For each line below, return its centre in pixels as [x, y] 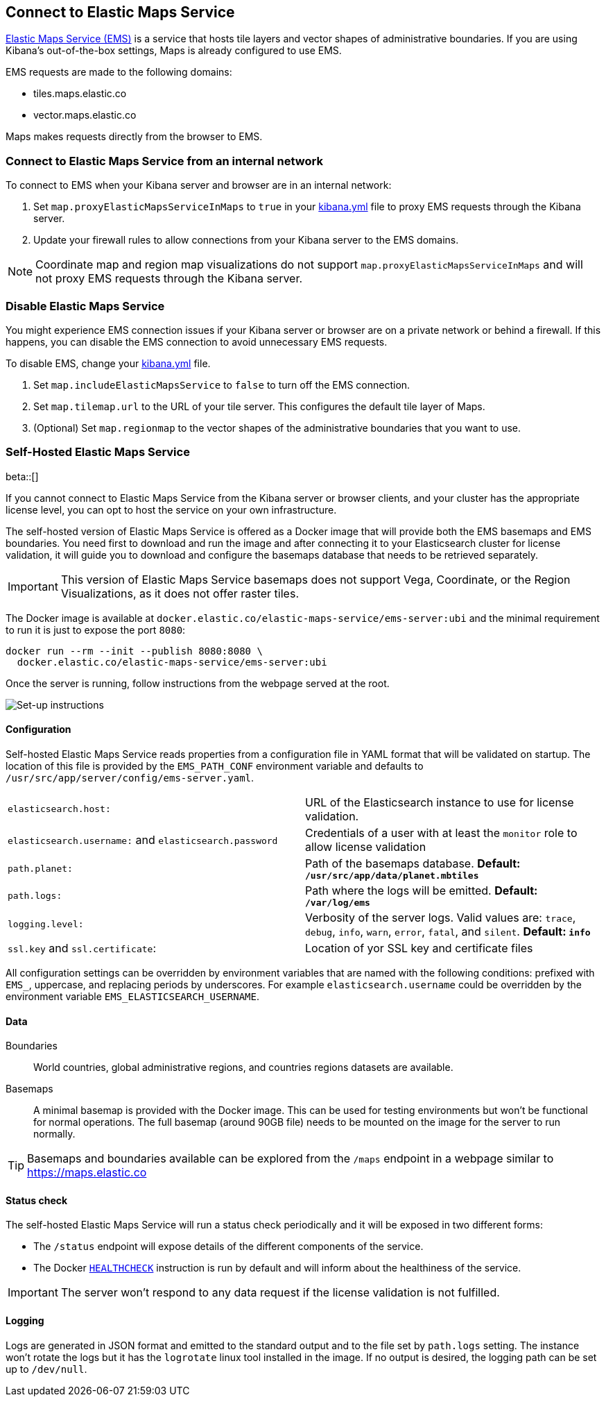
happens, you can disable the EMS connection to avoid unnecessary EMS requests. [197, 341]
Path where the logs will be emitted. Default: [422, 890]
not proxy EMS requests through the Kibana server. [169, 279]
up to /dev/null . [46, 1369]
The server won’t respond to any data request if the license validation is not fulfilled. [280, 1293]
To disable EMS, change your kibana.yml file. [108, 363]
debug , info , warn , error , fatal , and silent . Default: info [448, 931]
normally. [54, 1134]
